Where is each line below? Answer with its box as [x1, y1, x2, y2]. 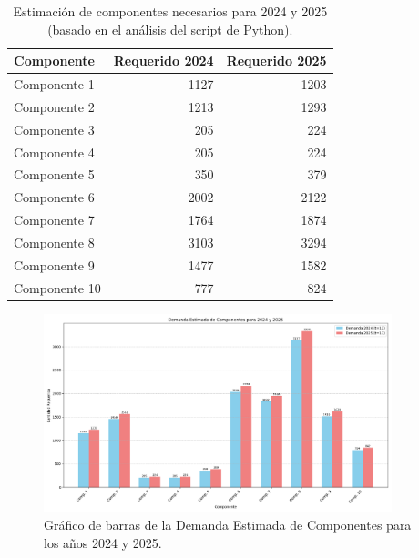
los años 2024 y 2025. [44, 533, 162, 552]
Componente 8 [14, 232, 95, 251]
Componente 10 [14, 278, 101, 297]
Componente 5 [14, 165, 95, 184]
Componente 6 [14, 188, 95, 207]
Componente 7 [14, 210, 95, 229]
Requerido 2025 [226, 51, 327, 70]
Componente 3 [14, 119, 95, 138]
